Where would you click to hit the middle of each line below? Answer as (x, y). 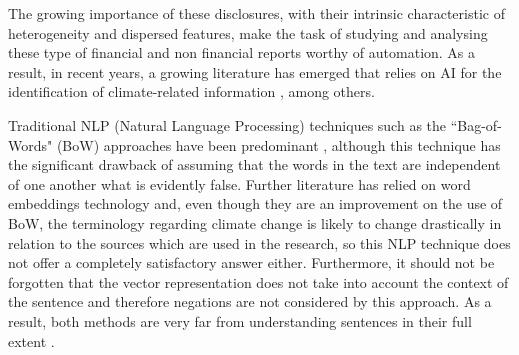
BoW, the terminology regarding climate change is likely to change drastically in (255, 222)
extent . (31, 340)
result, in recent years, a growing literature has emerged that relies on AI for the (255, 71)
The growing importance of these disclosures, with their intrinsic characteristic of (256, 13)
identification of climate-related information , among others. (191, 91)
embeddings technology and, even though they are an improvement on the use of (255, 203)
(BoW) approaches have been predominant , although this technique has (278, 144)
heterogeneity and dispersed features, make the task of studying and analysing (248, 32)
